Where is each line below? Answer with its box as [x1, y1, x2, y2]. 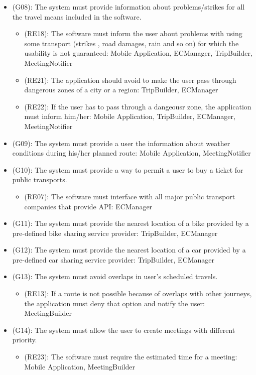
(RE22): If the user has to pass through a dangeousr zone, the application [24, 101, 251, 111]
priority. [12, 334, 37, 345]
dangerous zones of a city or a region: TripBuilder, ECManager [24, 84, 218, 95]
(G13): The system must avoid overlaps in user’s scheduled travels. [12, 271, 218, 282]
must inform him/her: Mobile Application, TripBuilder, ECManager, [24, 111, 235, 121]
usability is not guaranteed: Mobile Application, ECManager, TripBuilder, [24, 48, 252, 58]
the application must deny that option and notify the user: [24, 298, 205, 308]
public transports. [12, 174, 67, 185]
